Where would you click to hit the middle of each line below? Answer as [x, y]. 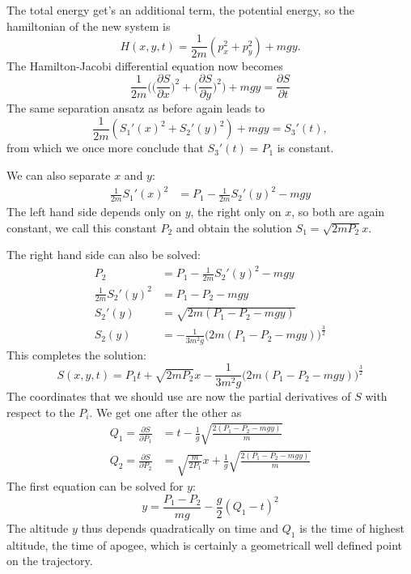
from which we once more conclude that [105, 148]
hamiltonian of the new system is [89, 26]
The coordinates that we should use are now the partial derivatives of [179, 396]
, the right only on [236, 211]
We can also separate [59, 174]
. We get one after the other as [165, 412]
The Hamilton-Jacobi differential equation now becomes [145, 65]
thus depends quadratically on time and [180, 527]
